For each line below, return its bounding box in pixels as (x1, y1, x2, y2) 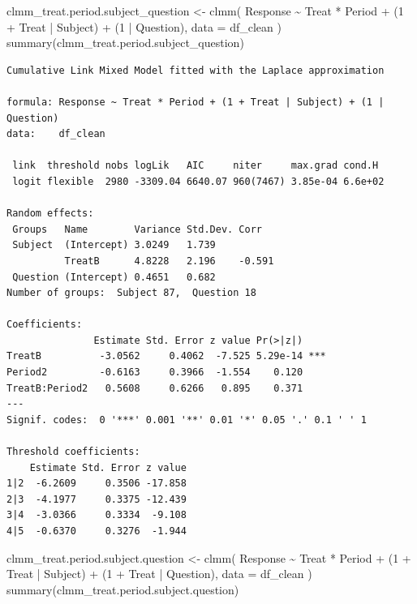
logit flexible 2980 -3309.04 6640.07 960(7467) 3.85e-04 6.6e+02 (12, 175, 385, 187)
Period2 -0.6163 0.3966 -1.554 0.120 (6, 366, 303, 379)
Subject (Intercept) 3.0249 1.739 (12, 239, 216, 251)
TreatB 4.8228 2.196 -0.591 (64, 255, 274, 267)
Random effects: (6, 208, 94, 220)
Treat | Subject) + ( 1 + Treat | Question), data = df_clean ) (6, 565, 312, 582)
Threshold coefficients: (6, 446, 140, 458)
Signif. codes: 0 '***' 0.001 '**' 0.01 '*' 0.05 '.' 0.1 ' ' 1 (6, 413, 367, 426)
